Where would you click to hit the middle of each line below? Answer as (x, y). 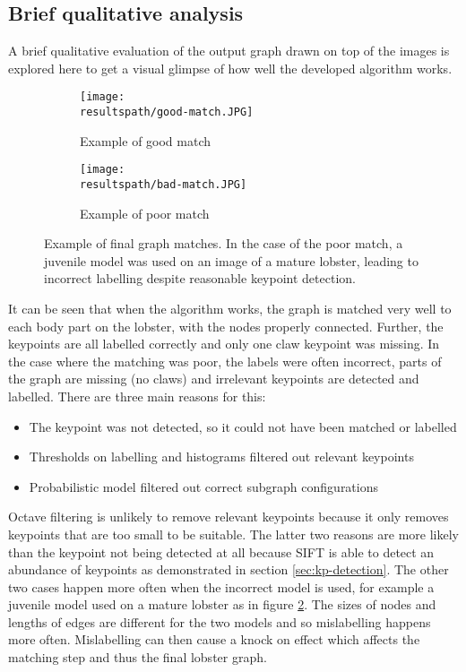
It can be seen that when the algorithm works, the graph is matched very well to (230, 308)
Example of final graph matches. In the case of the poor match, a (224, 243)
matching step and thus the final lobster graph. (138, 657)
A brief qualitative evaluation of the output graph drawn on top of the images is (229, 51)
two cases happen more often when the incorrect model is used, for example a (221, 586)
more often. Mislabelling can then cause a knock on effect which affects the (214, 639)
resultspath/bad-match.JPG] (164, 184)
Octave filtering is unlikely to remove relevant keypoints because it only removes (229, 517)
